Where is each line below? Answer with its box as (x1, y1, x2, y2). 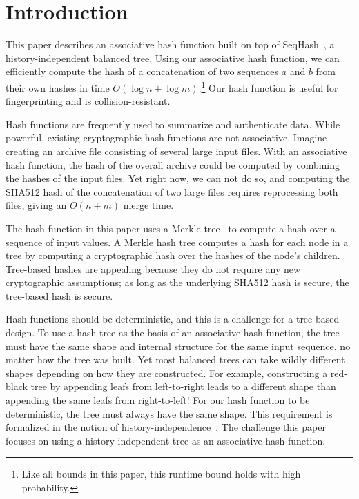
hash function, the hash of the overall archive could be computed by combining (6, 157, 340, 172)
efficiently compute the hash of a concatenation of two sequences (6, 64, 278, 79)
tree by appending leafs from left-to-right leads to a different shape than (30, 379, 336, 394)
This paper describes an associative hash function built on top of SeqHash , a (6, 37, 335, 52)
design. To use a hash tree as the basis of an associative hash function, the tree (6, 325, 340, 340)
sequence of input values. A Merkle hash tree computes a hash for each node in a (6, 234, 349, 249)
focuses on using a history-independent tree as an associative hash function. (6, 433, 326, 447)
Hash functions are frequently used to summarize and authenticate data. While (6, 116, 340, 131)
